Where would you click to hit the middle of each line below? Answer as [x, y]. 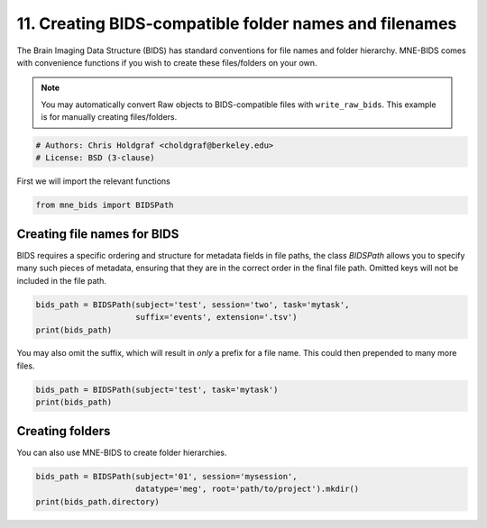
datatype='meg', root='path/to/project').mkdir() [248, 489]
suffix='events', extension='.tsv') [216, 317]
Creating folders [64, 431]
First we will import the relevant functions [93, 181]
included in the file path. [62, 280]
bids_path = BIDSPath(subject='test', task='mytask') [157, 389]
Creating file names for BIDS [98, 234]
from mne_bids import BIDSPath [105, 205]
